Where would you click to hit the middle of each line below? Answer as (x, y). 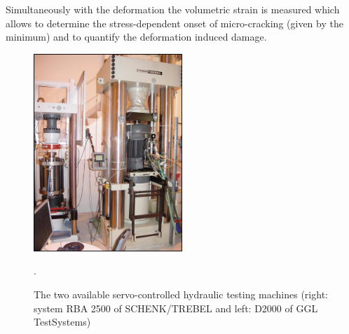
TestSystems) (62, 322)
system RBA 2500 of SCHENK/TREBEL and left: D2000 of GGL (176, 308)
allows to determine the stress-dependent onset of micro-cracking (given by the (174, 23)
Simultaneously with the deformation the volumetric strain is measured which (173, 9)
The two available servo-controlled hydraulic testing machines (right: (181, 294)
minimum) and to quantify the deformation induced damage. (136, 37)
